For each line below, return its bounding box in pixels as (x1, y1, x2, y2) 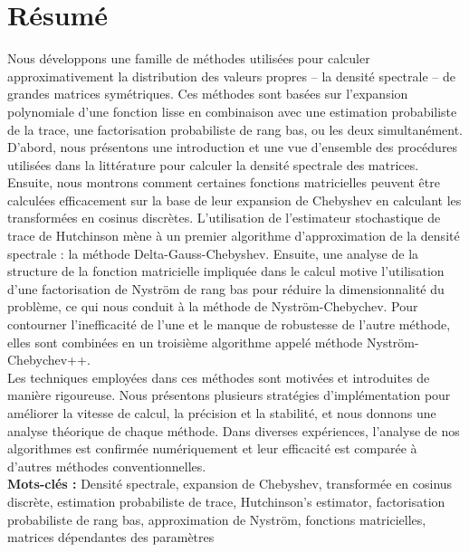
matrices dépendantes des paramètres (7, 528, 215, 547)
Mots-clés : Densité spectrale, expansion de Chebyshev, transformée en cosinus (7, 474, 453, 493)
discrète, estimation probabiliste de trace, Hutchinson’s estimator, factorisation (7, 491, 445, 510)
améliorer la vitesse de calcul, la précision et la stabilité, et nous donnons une (7, 404, 436, 422)
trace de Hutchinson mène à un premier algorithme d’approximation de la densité (7, 226, 460, 245)
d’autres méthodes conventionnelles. (7, 456, 206, 475)
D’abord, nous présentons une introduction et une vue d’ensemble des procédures (7, 138, 458, 157)
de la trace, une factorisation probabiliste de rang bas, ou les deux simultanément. (7, 119, 463, 138)
